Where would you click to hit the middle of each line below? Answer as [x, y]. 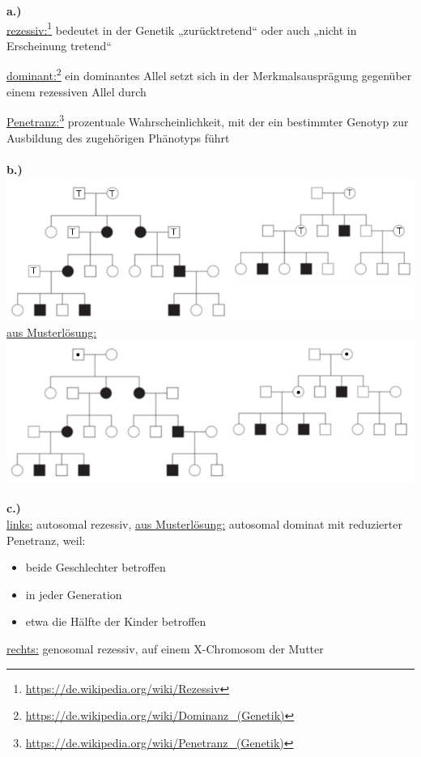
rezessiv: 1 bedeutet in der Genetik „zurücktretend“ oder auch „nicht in [182, 28]
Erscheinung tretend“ [59, 45]
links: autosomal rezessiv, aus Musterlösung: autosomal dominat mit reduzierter [204, 524]
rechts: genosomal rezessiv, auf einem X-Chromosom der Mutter [165, 649]
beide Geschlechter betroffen [96, 567]
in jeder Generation [74, 594]
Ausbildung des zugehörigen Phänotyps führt [118, 137]
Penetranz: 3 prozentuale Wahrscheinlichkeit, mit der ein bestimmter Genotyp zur [208, 120]
